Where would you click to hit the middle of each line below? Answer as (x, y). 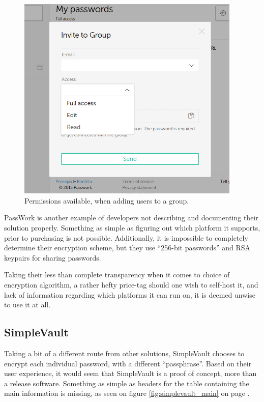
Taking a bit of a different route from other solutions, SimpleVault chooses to (124, 353)
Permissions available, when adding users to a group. (107, 200)
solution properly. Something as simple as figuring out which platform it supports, (132, 227)
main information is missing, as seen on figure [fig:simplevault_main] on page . (127, 393)
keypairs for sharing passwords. (53, 257)
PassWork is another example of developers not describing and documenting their (131, 218)
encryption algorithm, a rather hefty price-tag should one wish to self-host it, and (131, 284)
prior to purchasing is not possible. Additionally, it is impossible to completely (126, 237)
